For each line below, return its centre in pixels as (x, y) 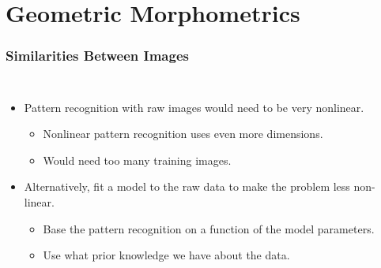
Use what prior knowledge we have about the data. (166, 255)
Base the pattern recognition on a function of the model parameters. (209, 228)
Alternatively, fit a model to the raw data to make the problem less (187, 186)
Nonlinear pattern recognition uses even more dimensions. (183, 134)
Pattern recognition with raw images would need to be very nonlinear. (194, 107)
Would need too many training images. (137, 160)
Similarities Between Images (97, 56)
